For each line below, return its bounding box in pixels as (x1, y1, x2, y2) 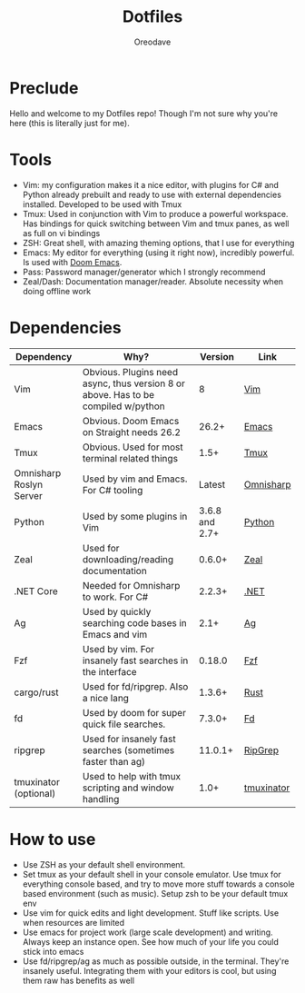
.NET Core (14, 584, 58, 597)
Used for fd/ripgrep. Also (82, 680, 189, 692)
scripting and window (82, 781, 174, 794)
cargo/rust (14, 686, 59, 699)
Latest (198, 478, 225, 491)
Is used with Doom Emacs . (22, 256, 123, 267)
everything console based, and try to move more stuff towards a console (22, 879, 295, 889)
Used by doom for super (82, 706, 186, 719)
